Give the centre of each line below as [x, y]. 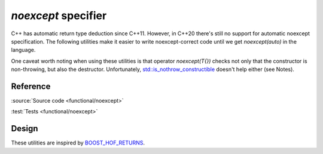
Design [25, 129]
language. [23, 50]
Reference [31, 86]
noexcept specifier [59, 16]
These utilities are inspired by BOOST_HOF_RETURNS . [78, 143]
